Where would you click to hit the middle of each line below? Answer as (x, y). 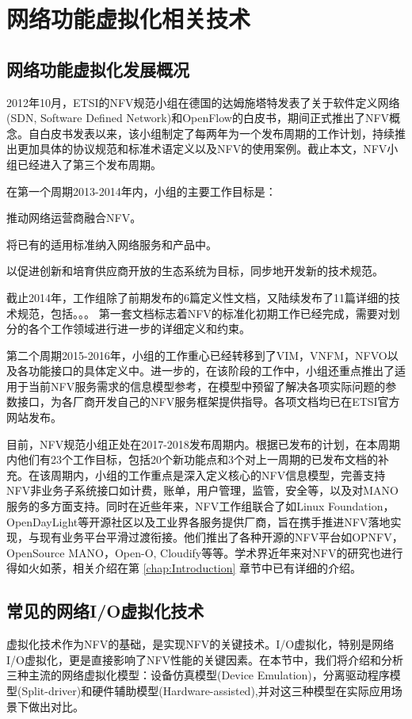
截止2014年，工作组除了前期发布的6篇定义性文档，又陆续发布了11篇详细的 (198, 297)
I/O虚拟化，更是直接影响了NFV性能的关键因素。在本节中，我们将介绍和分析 (205, 659)
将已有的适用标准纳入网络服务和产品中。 (112, 244)
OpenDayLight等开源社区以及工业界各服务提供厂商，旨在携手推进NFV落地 (198, 521)
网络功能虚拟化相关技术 (129, 19)
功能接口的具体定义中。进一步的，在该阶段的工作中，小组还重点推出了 (211, 371)
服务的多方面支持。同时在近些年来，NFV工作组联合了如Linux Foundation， (200, 506)
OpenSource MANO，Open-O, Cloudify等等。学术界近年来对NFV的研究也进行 (205, 552)
